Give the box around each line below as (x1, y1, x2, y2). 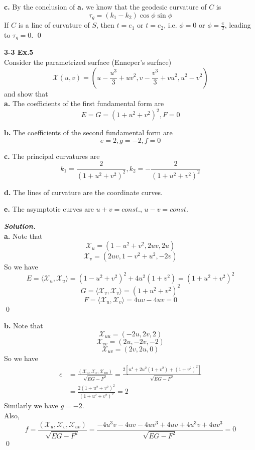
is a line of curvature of (18, 20, 90, 30)
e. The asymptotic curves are (4, 204, 94, 214)
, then (96, 20, 114, 30)
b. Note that (4, 320, 43, 331)
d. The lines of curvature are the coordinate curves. (4, 187, 163, 197)
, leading (224, 20, 251, 30)
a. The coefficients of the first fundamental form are (4, 98, 164, 109)
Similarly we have (4, 400, 58, 411)
